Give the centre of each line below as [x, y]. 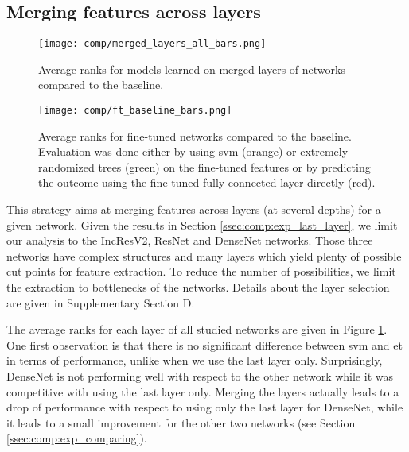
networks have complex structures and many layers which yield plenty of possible [204, 255]
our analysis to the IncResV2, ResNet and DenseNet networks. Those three [190, 240]
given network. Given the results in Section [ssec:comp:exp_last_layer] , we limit [202, 224]
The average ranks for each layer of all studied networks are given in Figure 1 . [197, 329]
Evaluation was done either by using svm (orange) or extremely [193, 151]
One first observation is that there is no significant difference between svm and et [204, 344]
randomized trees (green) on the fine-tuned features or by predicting [204, 166]
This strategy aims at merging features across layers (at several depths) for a [194, 209]
